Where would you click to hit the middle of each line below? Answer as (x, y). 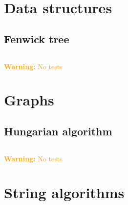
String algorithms (64, 192)
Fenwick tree (37, 38)
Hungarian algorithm (58, 131)
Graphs (29, 100)
